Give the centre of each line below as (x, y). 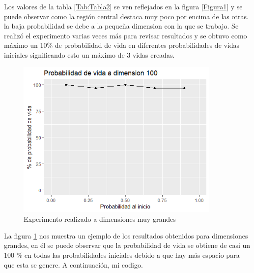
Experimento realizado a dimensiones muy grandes (100, 219)
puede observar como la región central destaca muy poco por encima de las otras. (126, 16)
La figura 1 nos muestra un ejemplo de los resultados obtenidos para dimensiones (126, 235)
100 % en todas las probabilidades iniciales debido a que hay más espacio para (122, 255)
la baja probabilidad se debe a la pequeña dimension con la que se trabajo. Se (121, 26)
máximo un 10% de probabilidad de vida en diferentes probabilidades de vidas (122, 45)
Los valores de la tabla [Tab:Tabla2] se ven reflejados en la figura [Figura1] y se (123, 6)
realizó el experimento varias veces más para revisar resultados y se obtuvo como (126, 35)
